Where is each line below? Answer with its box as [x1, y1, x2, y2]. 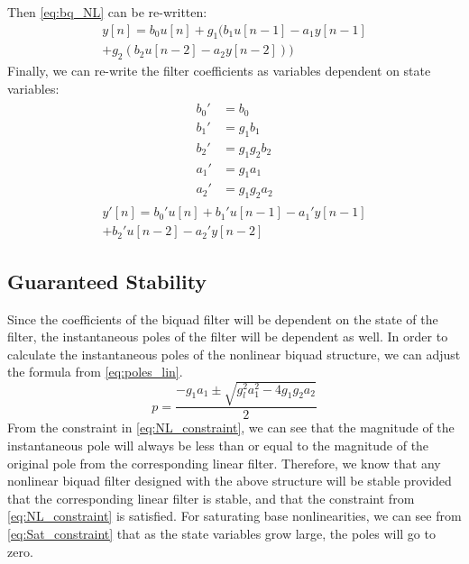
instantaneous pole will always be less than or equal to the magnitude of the [7, 436, 429, 455]
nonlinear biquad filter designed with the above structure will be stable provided [7, 471, 452, 490]
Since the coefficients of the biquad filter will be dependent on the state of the [7, 309, 438, 328]
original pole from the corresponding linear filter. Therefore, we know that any [7, 453, 441, 472]
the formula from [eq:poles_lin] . [7, 362, 183, 381]
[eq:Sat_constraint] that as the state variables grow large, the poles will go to [7, 524, 436, 543]
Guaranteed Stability [7, 267, 207, 295]
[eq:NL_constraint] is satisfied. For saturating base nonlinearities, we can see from [7, 506, 462, 525]
